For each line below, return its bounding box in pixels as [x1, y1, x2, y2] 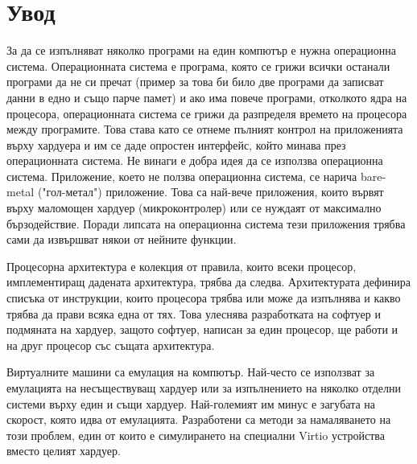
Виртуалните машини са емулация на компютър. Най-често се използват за [6, 363, 375, 380]
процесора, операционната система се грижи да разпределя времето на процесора [6, 105, 407, 121]
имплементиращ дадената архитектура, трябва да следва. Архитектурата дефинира [6, 273, 411, 290]
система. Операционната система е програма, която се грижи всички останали [6, 57, 390, 74]
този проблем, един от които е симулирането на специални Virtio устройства [6, 426, 385, 443]
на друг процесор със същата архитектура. [6, 336, 215, 353]
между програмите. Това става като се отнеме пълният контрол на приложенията [6, 121, 403, 138]
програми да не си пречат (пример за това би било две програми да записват [6, 73, 384, 90]
